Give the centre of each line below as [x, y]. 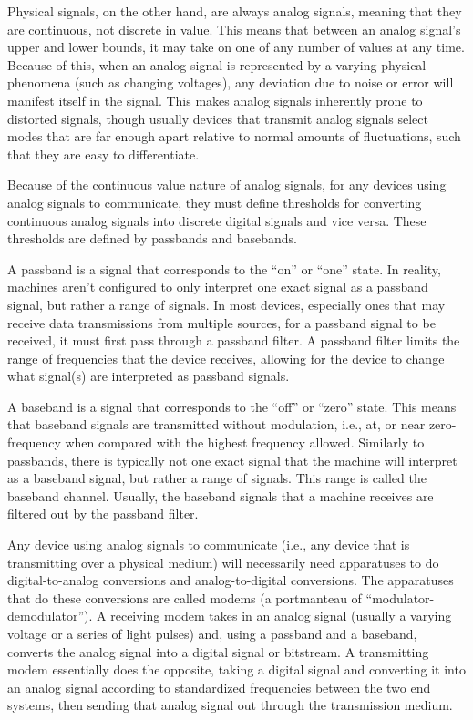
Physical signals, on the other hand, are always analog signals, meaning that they [235, 11]
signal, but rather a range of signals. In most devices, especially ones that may [226, 304]
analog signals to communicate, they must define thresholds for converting [215, 202]
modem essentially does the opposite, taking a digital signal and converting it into [236, 669]
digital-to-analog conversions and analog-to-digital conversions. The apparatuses [231, 580]
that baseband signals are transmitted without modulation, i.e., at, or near [216, 424]
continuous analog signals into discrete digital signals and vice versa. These [217, 220]
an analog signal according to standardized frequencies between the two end [219, 687]
